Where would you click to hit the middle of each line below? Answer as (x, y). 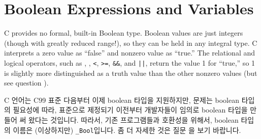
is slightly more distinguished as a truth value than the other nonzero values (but (131, 73)
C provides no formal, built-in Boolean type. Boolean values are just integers (124, 33)
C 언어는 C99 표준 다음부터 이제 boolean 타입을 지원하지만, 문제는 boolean (122, 100)
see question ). (26, 83)
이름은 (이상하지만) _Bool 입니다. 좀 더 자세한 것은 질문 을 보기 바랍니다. (127, 130)
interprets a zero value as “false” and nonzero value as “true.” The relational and (130, 53)
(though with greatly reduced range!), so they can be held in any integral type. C (131, 43)
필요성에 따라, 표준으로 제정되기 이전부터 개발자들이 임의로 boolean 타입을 (130, 110)
